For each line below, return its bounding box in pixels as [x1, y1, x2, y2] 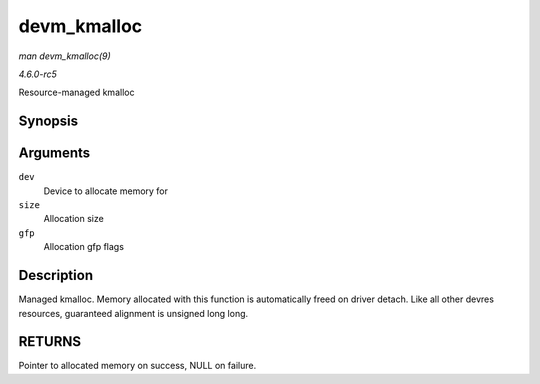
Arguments [18, 145, 91, 162]
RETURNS [18, 333, 82, 350]
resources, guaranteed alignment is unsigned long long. [18, 307, 249, 319]
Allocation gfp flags [43, 241, 125, 253]
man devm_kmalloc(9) [18, 50, 112, 62]
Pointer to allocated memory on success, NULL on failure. [18, 360, 257, 372]
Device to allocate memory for [43, 185, 169, 197]
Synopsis [18, 113, 79, 130]
